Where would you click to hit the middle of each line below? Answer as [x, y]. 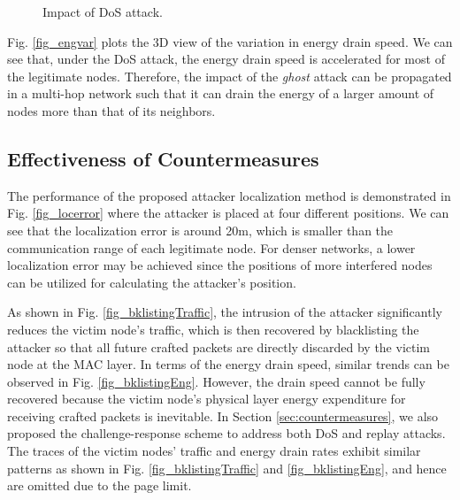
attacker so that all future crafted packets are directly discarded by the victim [219, 346]
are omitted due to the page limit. [100, 485]
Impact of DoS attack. [103, 12]
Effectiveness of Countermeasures [163, 158]
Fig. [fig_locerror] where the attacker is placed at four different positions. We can [228, 213]
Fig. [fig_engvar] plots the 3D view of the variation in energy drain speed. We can [230, 41]
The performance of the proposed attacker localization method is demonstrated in [229, 195]
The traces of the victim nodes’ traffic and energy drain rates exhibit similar [214, 451]
